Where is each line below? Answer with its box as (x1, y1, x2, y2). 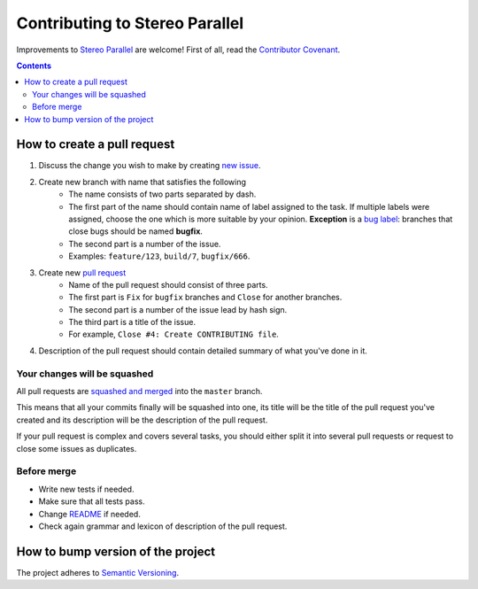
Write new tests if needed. (38, 484, 135, 494)
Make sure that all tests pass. (38, 496, 145, 507)
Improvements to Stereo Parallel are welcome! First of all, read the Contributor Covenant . (16, 44, 341, 55)
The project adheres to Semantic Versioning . (16, 567, 180, 577)
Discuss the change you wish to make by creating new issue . (38, 160, 261, 171)
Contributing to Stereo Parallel (16, 13, 244, 33)
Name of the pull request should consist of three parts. (68, 279, 269, 290)
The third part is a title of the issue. (68, 317, 197, 328)
